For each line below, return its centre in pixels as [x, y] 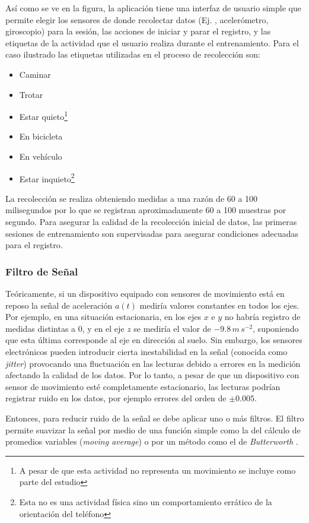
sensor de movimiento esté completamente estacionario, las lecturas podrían [143, 386]
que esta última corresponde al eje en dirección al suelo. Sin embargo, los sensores [154, 340]
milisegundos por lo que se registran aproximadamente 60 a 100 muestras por [146, 210]
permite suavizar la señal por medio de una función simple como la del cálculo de [153, 430]
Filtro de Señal [42, 271]
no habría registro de [262, 317]
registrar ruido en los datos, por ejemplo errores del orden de [116, 398]
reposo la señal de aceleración [59, 305]
